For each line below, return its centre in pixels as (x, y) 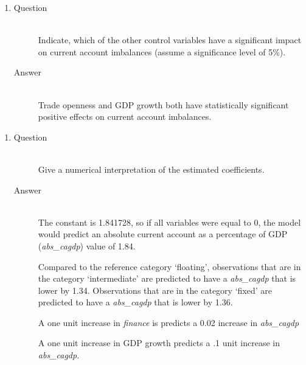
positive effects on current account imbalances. (125, 116)
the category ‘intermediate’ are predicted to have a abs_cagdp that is (167, 278)
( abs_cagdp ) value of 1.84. (87, 245)
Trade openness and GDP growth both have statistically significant (163, 104)
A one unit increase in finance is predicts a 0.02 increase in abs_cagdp (169, 322)
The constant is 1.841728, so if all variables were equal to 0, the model (169, 222)
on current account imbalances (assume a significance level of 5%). (162, 51)
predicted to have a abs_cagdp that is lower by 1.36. (135, 302)
